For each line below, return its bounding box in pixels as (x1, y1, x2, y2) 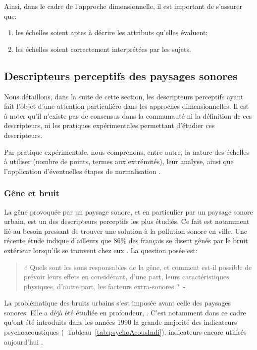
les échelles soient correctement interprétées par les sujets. (15, 44, 191, 54)
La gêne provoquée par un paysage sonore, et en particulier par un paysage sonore (4, 206, 253, 217)
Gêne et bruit (4, 187, 60, 199)
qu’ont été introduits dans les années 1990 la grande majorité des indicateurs (4, 317, 237, 327)
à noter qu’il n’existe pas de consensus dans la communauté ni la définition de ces (4, 110, 252, 121)
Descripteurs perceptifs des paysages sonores (4, 68, 238, 83)
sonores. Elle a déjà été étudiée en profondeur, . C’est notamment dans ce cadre (4, 307, 246, 317)
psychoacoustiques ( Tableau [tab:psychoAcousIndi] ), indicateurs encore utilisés (4, 327, 247, 337)
